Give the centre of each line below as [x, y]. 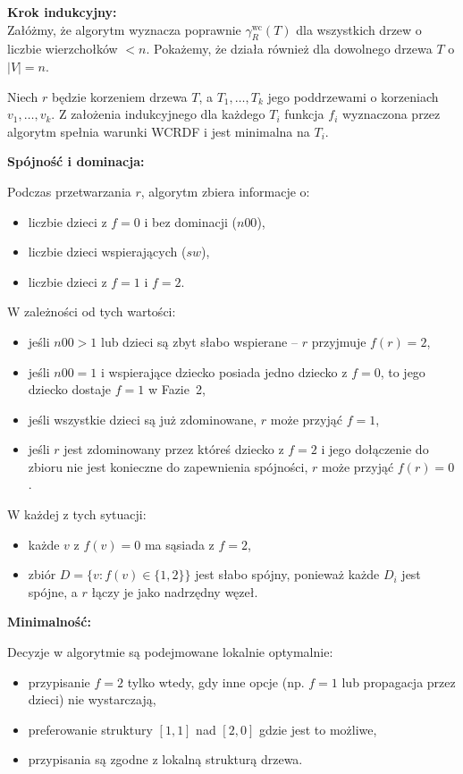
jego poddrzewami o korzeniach [353, 96]
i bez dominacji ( [190, 221]
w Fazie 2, [177, 389]
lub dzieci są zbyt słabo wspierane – [199, 341]
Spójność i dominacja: [76, 161]
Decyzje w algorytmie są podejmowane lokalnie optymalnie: [170, 652]
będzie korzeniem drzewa [119, 96]
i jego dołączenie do [375, 449]
